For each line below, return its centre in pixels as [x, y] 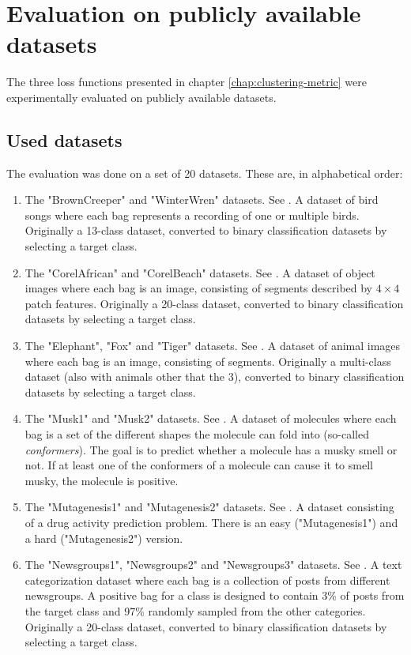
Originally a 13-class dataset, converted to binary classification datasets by [206, 230]
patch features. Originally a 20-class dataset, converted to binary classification [214, 303]
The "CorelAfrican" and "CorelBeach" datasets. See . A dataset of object [200, 272]
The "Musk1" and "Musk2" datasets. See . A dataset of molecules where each [211, 418]
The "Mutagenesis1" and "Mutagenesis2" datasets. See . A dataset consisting [209, 507]
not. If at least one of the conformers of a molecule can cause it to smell [199, 465]
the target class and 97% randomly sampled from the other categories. [195, 610]
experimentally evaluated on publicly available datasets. [141, 97]
